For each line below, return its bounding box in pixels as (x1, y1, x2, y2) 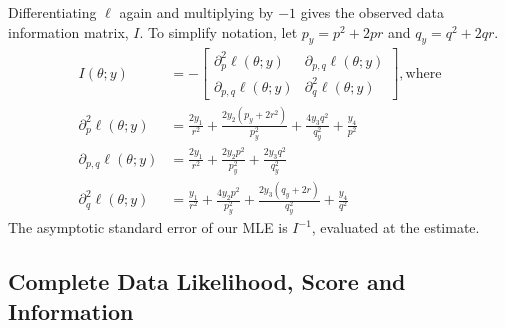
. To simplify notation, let (139, 21, 298, 42)
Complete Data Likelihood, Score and (8, 266, 406, 297)
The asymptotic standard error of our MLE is (8, 217, 288, 238)
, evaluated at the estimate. (311, 217, 480, 238)
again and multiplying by (119, 2, 274, 22)
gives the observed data (300, 2, 445, 22)
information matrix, (8, 21, 129, 42)
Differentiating (8, 2, 97, 22)
